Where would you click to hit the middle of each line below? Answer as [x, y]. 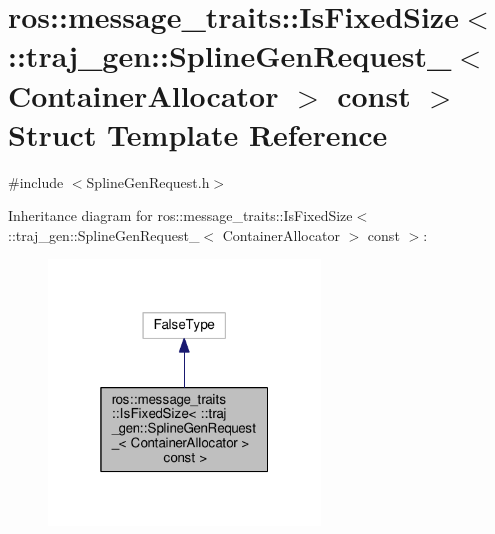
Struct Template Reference [198, 133]
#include [36, 181]
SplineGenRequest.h [148, 181]
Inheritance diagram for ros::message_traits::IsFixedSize [180, 215]
